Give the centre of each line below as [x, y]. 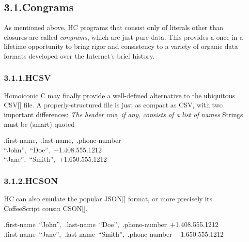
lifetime [15, 46]
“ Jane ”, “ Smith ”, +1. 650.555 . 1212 [55, 159]
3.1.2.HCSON [31, 180]
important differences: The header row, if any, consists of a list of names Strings [124, 114]
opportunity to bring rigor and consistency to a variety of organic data [133, 46]
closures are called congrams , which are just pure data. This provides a [109, 37]
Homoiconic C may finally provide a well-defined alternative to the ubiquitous [119, 95]
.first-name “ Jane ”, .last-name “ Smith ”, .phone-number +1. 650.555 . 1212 [114, 234]
